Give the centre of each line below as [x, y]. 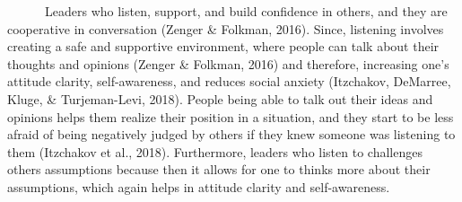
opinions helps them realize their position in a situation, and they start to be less [231, 116]
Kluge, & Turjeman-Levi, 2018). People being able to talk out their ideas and [220, 98]
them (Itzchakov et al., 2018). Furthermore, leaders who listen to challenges [215, 151]
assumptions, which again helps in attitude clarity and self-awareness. [199, 186]
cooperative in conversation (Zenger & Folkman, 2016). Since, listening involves [226, 28]
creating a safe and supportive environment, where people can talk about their [223, 46]
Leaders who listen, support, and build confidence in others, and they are [246, 11]
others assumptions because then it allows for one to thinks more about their [219, 169]
